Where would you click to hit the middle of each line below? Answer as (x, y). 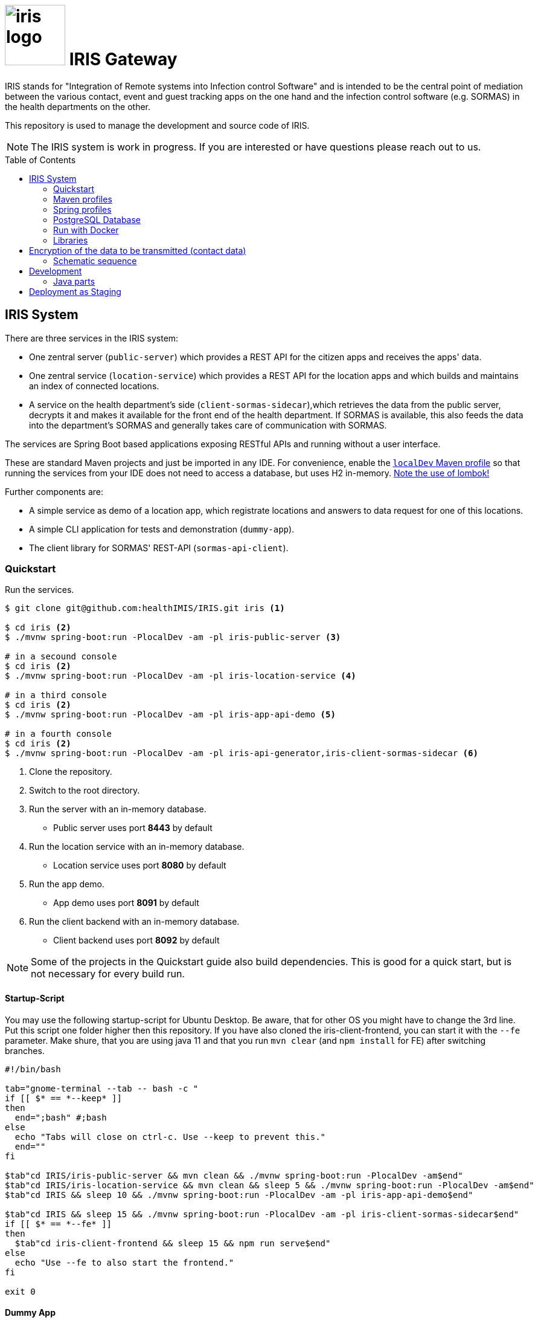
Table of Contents (40, 160)
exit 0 (20, 1291)
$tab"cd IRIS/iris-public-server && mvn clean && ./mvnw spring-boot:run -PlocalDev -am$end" (234, 1175)
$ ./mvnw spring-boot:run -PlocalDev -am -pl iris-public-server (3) (173, 637)
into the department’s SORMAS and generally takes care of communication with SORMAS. (208, 425)
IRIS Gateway (123, 59)
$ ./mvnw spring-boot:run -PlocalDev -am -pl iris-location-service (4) (181, 676)
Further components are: (54, 491)
